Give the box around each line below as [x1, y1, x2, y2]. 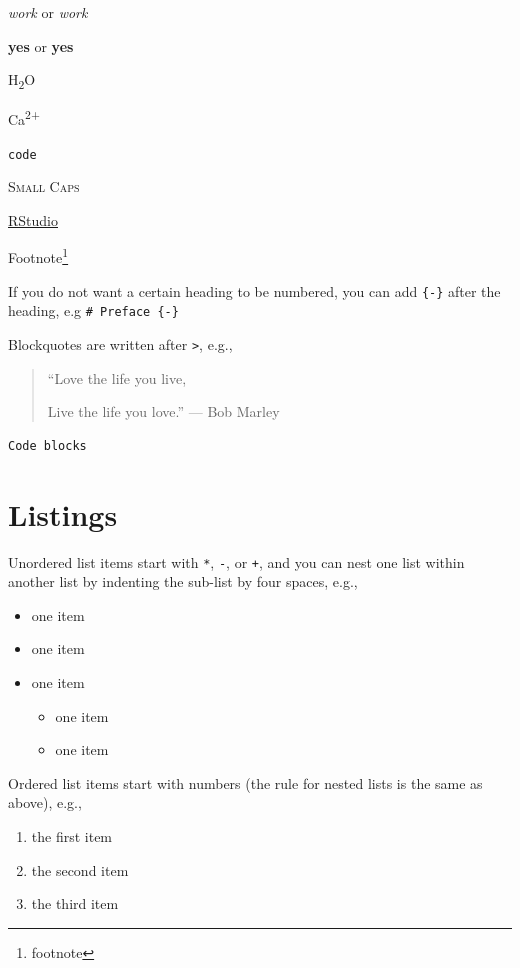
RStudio [8, 209, 58, 230]
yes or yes [8, 35, 74, 56]
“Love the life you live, [47, 367, 187, 388]
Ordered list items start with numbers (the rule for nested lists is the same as [8, 772, 483, 793]
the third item [31, 893, 119, 914]
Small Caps [8, 176, 80, 197]
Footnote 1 [8, 244, 69, 268]
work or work [8, 2, 88, 22]
